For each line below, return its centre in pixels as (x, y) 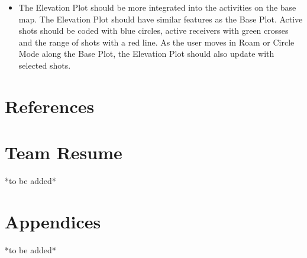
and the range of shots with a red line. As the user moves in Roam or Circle (156, 42)
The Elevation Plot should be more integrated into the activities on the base (157, 7)
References (50, 106)
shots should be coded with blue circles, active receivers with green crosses (153, 30)
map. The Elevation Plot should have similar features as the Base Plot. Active (161, 19)
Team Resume (64, 152)
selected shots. (45, 65)
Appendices (53, 221)
